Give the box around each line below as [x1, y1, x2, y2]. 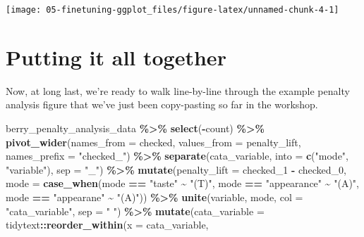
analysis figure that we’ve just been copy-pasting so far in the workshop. [6, 97, 318, 112]
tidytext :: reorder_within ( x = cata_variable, [6, 217, 209, 232]
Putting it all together [6, 42, 226, 71]
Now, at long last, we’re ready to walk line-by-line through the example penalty [6, 83, 350, 98]
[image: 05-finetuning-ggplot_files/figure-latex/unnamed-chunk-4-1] [6, 5, 339, 15]
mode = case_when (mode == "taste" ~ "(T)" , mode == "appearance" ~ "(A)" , [6, 176, 359, 191]
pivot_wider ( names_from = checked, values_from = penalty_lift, [6, 134, 301, 149]
